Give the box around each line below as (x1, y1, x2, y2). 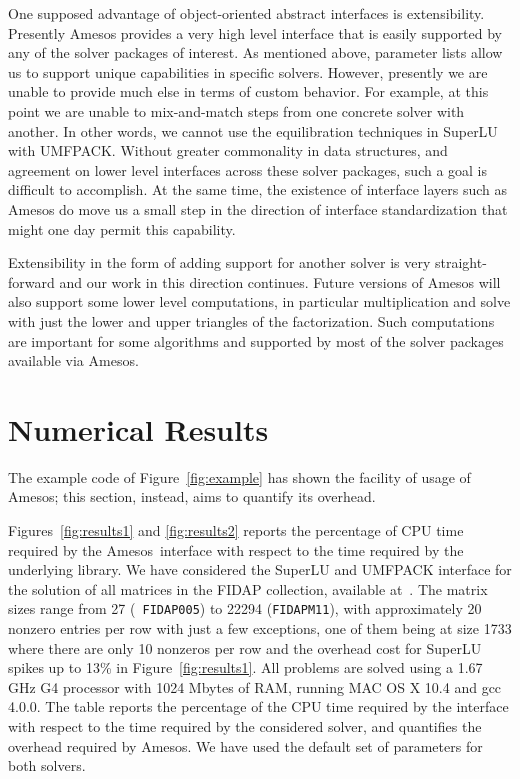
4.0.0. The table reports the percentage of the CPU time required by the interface (8, 696, 509, 717)
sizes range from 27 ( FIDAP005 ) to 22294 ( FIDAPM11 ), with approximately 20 (8, 598, 482, 619)
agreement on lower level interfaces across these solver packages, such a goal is (8, 159, 488, 180)
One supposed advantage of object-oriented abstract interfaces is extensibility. (8, 3, 485, 23)
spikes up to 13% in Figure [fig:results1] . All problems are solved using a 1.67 (8, 657, 483, 678)
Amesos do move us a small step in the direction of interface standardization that (8, 198, 508, 219)
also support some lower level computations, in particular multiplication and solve (8, 291, 511, 312)
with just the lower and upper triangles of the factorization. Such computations (8, 310, 495, 331)
